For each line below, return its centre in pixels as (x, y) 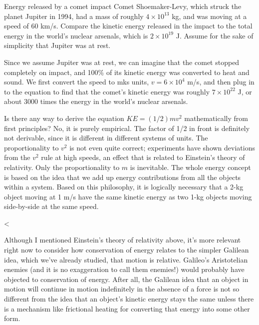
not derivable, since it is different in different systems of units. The (106, 138)
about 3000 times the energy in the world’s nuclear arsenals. (96, 101)
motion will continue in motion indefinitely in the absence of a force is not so (122, 289)
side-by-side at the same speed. (51, 206)
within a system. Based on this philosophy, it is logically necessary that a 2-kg (124, 187)
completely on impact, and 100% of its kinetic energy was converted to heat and (127, 72)
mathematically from (216, 118)
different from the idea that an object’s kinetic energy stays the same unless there (129, 299)
